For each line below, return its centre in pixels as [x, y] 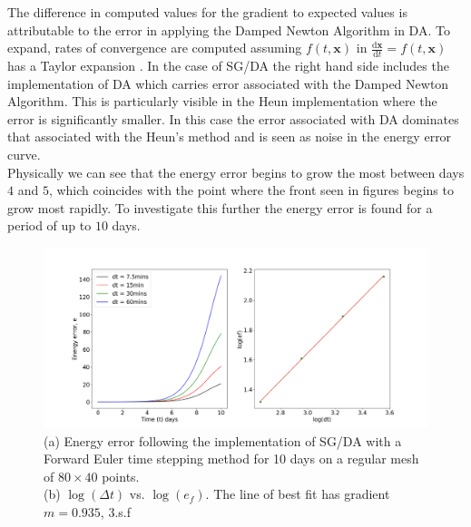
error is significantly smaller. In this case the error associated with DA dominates [233, 118]
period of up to [49, 225]
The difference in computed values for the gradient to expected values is [207, 12]
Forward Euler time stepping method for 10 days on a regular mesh [231, 459]
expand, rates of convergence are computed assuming [155, 48]
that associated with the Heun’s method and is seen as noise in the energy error [230, 137]
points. [121, 476]
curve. [24, 154]
